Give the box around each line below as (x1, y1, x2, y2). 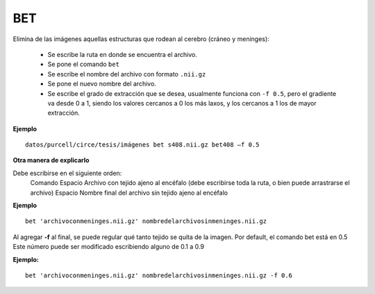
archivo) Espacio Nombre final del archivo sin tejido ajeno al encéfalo (30, 188, 228, 197)
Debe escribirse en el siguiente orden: (12, 169, 122, 177)
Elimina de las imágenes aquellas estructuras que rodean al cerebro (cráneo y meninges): (12, 35, 270, 43)
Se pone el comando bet (47, 60, 119, 69)
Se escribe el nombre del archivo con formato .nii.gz (47, 70, 206, 78)
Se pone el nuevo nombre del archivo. (47, 80, 156, 88)
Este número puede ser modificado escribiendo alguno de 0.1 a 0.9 (12, 243, 205, 251)
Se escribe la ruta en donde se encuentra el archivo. (47, 50, 197, 58)
